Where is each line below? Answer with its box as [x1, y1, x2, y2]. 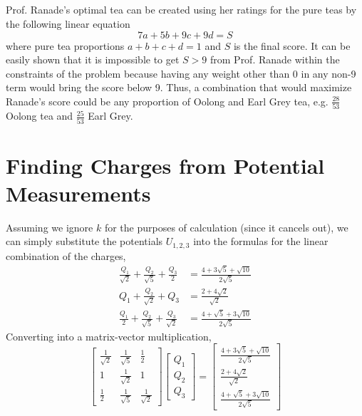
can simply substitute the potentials [6, 234, 163, 249]
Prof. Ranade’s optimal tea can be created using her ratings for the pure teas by [6, 2, 357, 17]
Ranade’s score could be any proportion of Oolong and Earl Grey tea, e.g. [6, 93, 329, 108]
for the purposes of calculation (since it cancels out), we [104, 219, 348, 234]
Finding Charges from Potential [6, 150, 325, 180]
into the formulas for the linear [193, 234, 329, 249]
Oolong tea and [6, 108, 73, 123]
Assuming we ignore [6, 219, 93, 234]
